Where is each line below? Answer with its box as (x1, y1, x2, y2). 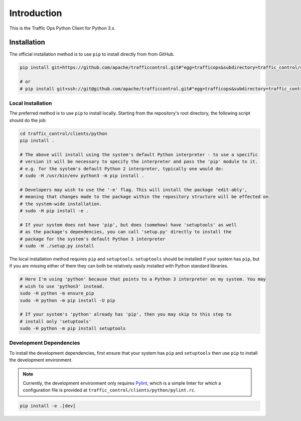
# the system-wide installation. (20, 201, 102, 207)
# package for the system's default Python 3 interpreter (20, 236, 166, 242)
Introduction (9, 8, 62, 19)
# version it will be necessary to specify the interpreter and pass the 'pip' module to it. (20, 159, 258, 165)
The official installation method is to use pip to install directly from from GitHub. (9, 51, 175, 57)
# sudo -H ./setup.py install (20, 243, 94, 248)
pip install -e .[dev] (20, 403, 76, 409)
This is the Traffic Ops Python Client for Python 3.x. (9, 25, 116, 31)
